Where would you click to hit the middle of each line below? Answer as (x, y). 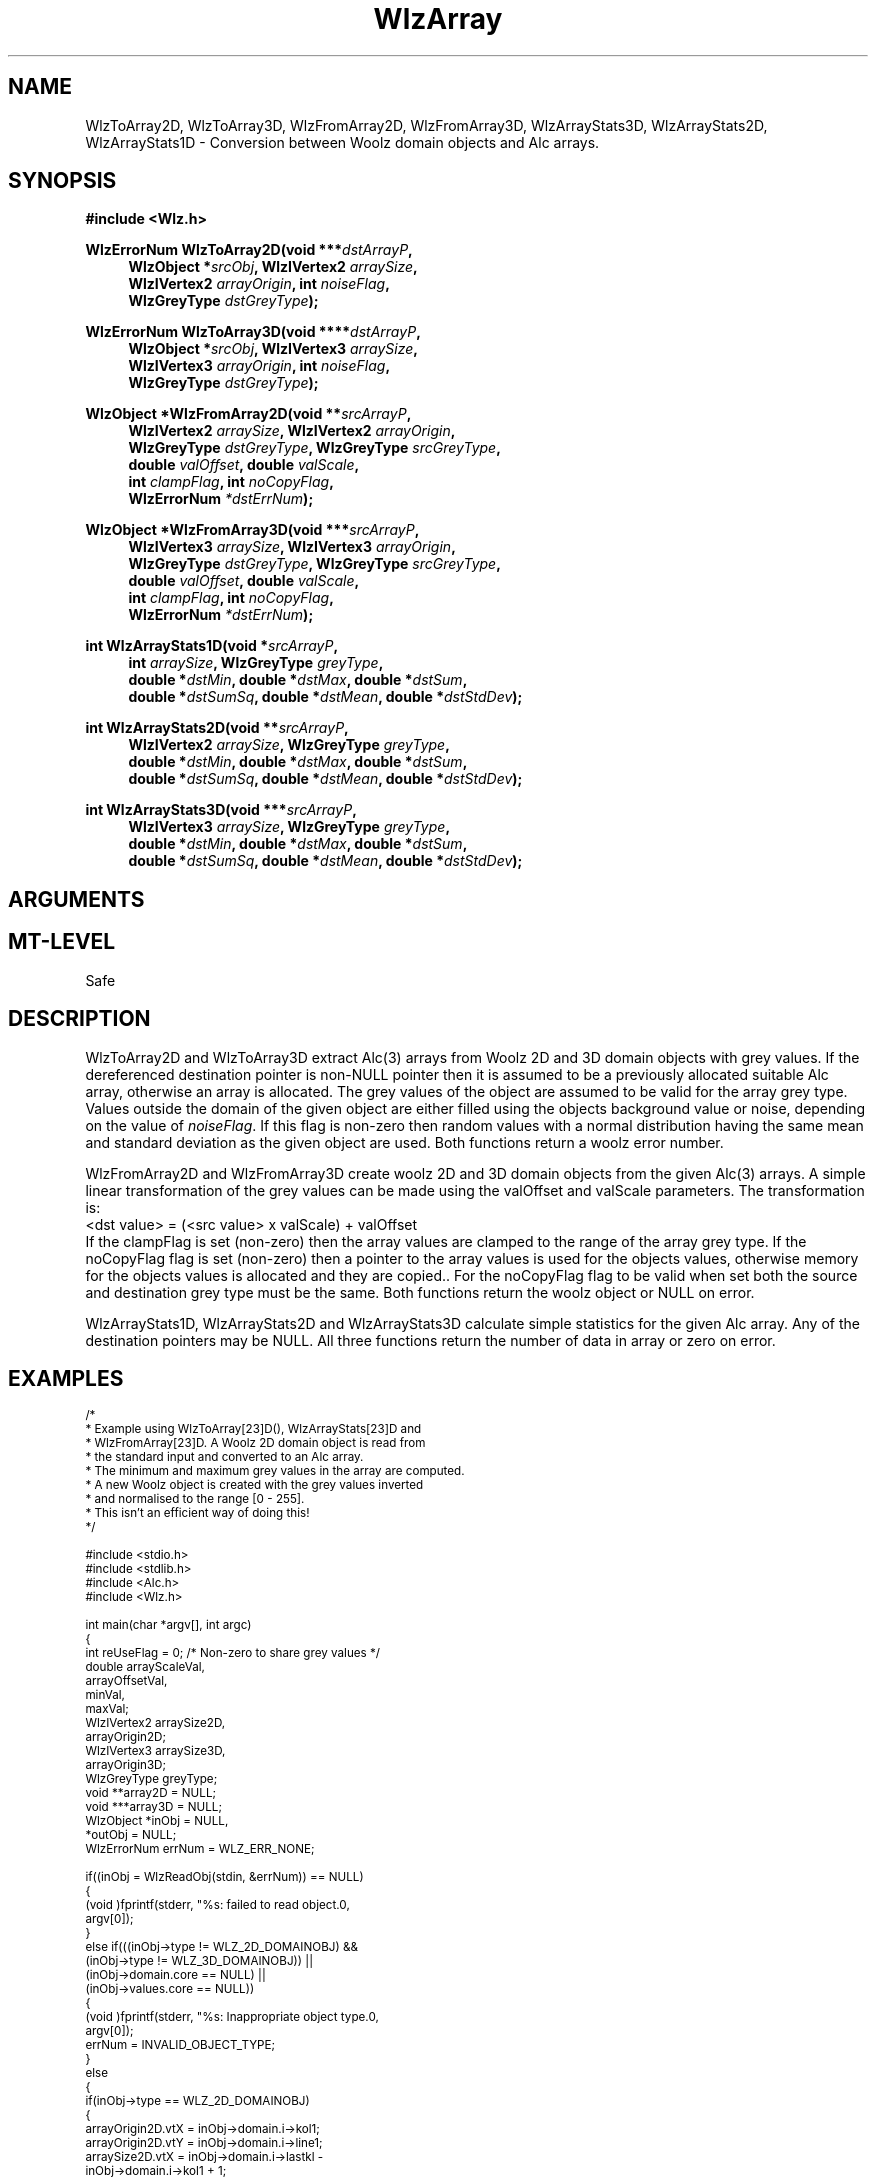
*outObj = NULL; (131, 1835)
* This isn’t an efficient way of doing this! (197, 1513)
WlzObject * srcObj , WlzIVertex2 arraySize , (273, 267)
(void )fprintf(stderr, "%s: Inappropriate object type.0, (232, 2017)
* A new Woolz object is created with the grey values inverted (254, 1485)
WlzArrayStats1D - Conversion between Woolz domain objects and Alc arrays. (342, 142)
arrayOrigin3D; (126, 1765)
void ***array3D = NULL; (153, 1807)
